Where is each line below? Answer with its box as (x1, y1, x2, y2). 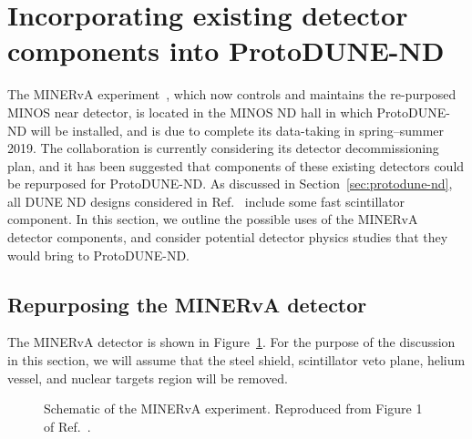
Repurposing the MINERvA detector (7, 290, 367, 318)
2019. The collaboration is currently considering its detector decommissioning (7, 138, 439, 158)
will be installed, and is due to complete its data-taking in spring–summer (30, 120, 444, 139)
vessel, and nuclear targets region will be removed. (7, 368, 288, 387)
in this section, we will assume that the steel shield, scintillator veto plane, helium (7, 351, 466, 370)
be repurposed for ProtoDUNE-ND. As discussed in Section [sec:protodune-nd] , (7, 174, 453, 193)
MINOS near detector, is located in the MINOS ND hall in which (7, 102, 373, 121)
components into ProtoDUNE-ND (7, 32, 445, 69)
